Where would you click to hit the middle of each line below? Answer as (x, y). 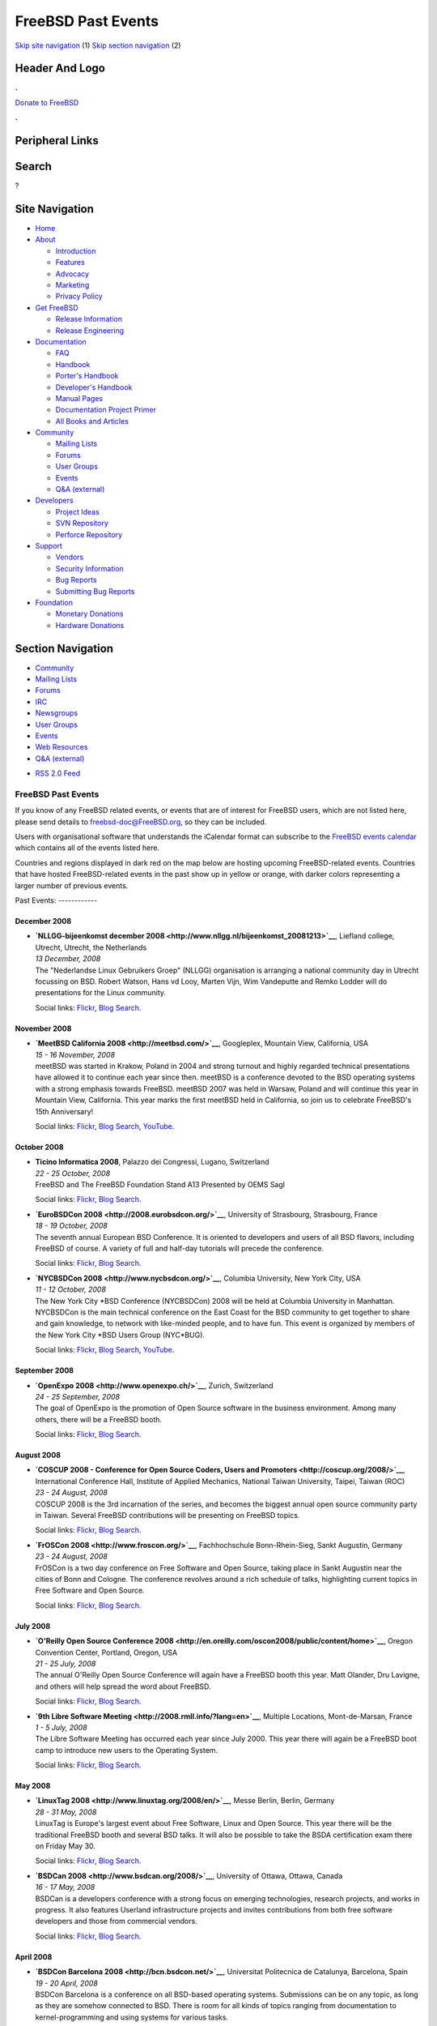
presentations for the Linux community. (100, 993)
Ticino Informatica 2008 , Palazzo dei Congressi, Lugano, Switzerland (153, 1162)
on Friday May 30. (66, 1846)
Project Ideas (78, 511)
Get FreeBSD (57, 307)
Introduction (76, 250)
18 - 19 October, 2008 (72, 1226)
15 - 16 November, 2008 (75, 1054)
